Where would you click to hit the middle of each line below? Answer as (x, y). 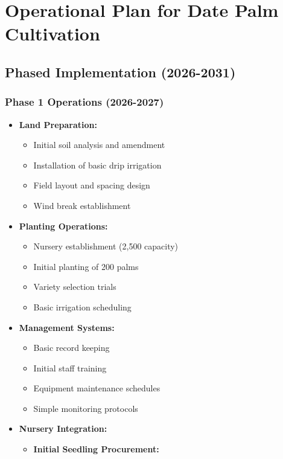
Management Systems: (67, 327)
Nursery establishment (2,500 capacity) (106, 246)
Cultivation (52, 34)
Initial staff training (70, 368)
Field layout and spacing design (92, 185)
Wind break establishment (82, 205)
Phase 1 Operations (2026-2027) (84, 102)
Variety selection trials (75, 287)
